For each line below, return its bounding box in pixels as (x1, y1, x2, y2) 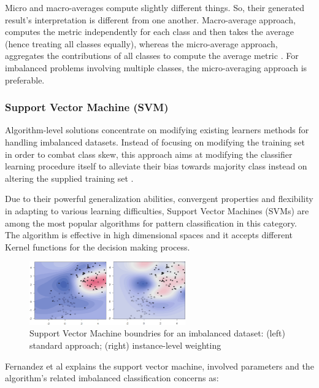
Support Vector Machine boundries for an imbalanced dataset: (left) (29, 327, 285, 340)
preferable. (5, 73, 45, 86)
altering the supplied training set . (5, 171, 134, 184)
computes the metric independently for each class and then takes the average (5, 25, 294, 38)
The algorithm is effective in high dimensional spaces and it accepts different (5, 228, 293, 241)
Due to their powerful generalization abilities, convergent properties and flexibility (5, 192, 313, 205)
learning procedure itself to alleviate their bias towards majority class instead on (5, 160, 307, 173)
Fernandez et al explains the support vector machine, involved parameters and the (5, 359, 314, 372)
